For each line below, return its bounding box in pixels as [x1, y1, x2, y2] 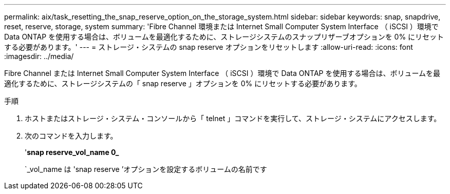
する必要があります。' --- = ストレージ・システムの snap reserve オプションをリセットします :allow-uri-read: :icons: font [4, 43, 413, 51]
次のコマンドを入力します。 [25, 131, 118, 140]
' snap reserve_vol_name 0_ [25, 148, 119, 157]
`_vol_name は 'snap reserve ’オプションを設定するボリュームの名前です [25, 165, 267, 173]
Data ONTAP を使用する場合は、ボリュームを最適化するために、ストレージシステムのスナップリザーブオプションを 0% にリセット [4, 32, 444, 41]
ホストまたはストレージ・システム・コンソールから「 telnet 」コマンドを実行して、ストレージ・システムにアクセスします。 [25, 114, 441, 123]
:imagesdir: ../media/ [4, 52, 74, 61]
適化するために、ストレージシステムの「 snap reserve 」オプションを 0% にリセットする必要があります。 [4, 79, 362, 88]
